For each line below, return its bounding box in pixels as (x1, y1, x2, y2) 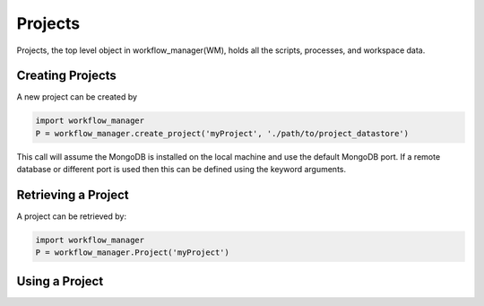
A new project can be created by (16, 92, 138, 102)
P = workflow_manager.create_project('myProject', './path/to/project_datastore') (35, 128, 410, 138)
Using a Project (16, 274, 104, 289)
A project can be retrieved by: (16, 211, 127, 222)
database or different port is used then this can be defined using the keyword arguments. (16, 164, 347, 175)
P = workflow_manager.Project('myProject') (35, 248, 230, 258)
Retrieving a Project (16, 188, 129, 203)
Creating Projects (16, 68, 117, 83)
